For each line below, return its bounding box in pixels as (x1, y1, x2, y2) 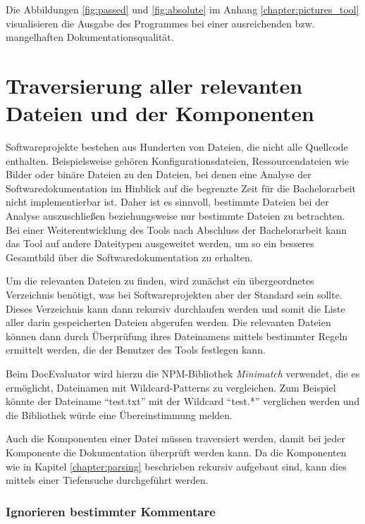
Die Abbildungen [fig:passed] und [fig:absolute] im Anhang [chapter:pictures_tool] (6, 2, 359, 16)
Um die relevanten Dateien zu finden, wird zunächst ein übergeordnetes (6, 273, 314, 288)
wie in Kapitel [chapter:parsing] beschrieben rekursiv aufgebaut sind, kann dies (6, 458, 347, 473)
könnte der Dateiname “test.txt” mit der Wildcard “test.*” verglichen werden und (6, 394, 360, 408)
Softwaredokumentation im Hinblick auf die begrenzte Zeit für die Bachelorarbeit (6, 180, 357, 195)
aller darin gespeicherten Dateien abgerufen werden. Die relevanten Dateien (6, 315, 331, 330)
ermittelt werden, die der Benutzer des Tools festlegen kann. (6, 342, 266, 357)
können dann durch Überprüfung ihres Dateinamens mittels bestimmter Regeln (6, 328, 348, 343)
